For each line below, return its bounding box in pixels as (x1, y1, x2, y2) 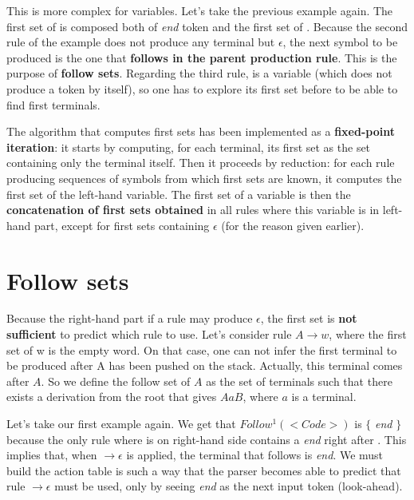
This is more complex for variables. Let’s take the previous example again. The (6, 2, 393, 18)
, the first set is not (260, 310, 357, 327)
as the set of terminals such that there (206, 372, 392, 389)
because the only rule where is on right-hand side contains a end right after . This (6, 431, 407, 447)
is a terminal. (291, 388, 357, 405)
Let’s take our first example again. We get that (6, 415, 236, 431)
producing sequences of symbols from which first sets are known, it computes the (6, 169, 402, 186)
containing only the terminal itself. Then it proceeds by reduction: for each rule (6, 154, 395, 171)
